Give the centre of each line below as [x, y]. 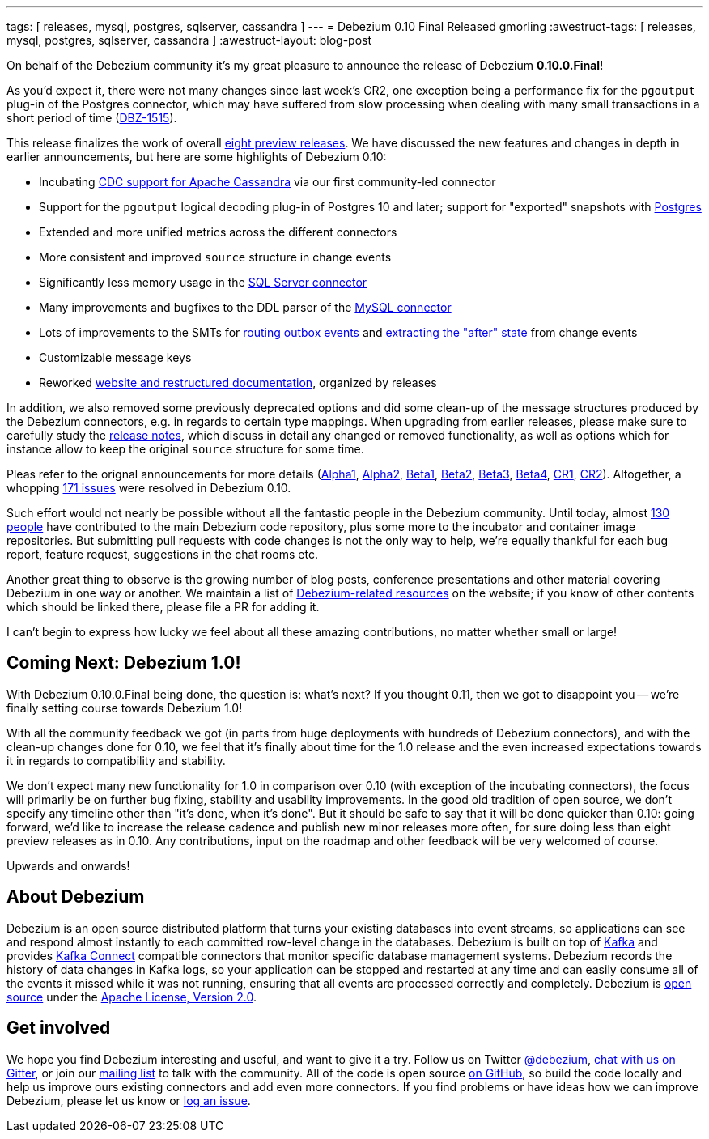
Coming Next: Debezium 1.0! [124, 663]
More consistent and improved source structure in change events [215, 257]
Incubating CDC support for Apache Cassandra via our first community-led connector [267, 182]
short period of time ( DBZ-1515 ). [92, 118]
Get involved [59, 1028]
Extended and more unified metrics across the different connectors [218, 232]
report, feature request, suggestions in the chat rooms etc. [162, 554]
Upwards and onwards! [68, 865]
